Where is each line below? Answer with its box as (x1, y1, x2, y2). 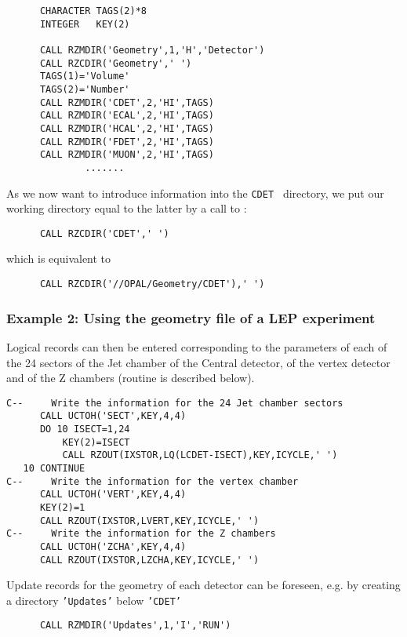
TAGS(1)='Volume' (39, 71, 130, 82)
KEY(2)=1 (39, 501, 85, 513)
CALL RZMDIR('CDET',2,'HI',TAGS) (39, 96, 214, 108)
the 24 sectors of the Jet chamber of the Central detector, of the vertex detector (6, 354, 391, 370)
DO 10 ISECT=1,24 (39, 424, 130, 435)
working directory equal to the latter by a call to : (6, 200, 247, 217)
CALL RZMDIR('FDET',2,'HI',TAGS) (39, 136, 214, 147)
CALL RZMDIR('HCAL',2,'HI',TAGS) (39, 122, 214, 134)
